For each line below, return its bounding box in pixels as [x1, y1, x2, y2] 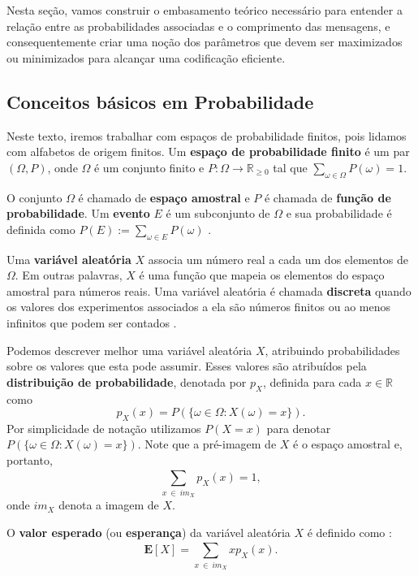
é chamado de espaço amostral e [78, 188, 250, 206]
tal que [273, 158, 308, 175]
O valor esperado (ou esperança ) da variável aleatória [6, 523, 291, 540]
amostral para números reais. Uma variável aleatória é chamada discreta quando [6, 282, 412, 299]
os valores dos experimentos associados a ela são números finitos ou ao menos [6, 298, 390, 315]
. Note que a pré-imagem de [137, 435, 277, 453]
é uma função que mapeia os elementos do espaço [139, 266, 385, 284]
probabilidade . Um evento [6, 205, 150, 222]
